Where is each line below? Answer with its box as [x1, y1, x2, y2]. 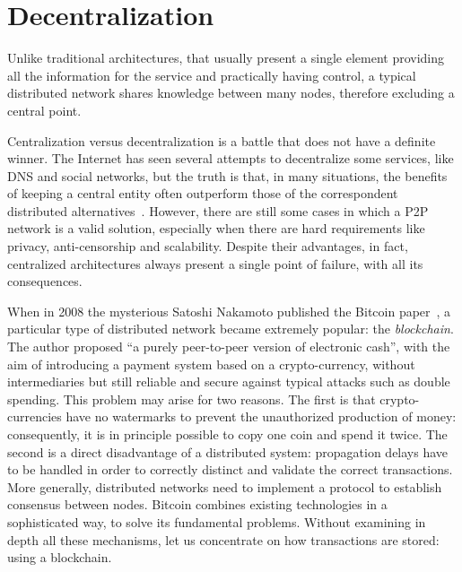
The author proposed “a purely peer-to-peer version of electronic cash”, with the [7, 337, 450, 356]
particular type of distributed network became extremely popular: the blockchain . [7, 319, 454, 338]
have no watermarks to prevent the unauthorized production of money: [65, 407, 457, 426]
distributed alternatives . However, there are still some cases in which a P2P [7, 201, 429, 220]
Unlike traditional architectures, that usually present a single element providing [7, 48, 445, 67]
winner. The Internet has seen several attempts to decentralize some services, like [7, 149, 454, 168]
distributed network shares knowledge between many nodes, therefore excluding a [7, 83, 455, 102]
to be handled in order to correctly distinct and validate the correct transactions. [7, 460, 453, 479]
